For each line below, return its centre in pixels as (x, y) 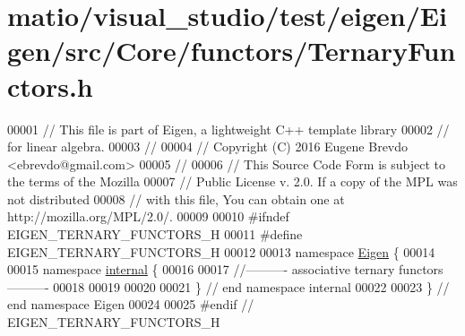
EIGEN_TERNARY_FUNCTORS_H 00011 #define (155, 234)
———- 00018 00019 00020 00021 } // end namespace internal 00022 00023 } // (228, 286)
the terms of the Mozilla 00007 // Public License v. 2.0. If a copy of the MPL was (232, 181)
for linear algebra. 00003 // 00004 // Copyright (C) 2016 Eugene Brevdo (208, 146)
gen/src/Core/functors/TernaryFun (232, 51)
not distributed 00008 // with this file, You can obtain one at (176, 198)
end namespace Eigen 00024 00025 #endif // (131, 304)
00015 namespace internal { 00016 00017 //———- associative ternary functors (225, 269)
